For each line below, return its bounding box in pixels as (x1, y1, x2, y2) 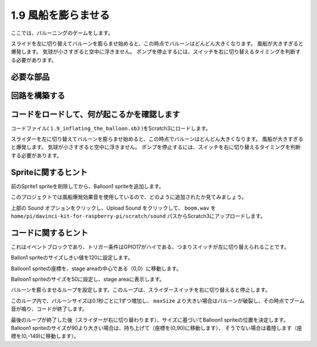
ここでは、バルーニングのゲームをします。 (11, 29, 114, 36)
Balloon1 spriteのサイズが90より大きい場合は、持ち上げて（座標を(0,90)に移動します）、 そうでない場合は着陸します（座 (11, 324, 302, 331)
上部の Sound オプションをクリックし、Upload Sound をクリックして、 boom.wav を (11, 204, 217, 211)
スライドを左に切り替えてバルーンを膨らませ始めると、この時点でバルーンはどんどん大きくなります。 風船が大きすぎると (11, 40, 304, 47)
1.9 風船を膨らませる (11, 9, 110, 22)
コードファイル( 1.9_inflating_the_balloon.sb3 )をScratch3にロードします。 (11, 124, 211, 132)
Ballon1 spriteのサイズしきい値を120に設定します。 (11, 254, 133, 261)
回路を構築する (11, 90, 65, 100)
